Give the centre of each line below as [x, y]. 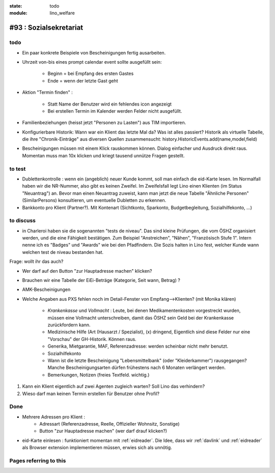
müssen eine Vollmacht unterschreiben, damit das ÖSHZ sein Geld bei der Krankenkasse [141, 318]
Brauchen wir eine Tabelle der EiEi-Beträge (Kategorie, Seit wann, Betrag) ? [101, 280]
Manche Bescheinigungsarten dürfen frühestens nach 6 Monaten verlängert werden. [137, 367]
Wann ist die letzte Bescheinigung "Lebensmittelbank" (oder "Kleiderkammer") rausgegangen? [147, 360]
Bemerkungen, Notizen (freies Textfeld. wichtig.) [99, 375]
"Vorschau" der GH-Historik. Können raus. [92, 339]
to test [18, 169]
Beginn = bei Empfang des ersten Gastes [91, 73]
